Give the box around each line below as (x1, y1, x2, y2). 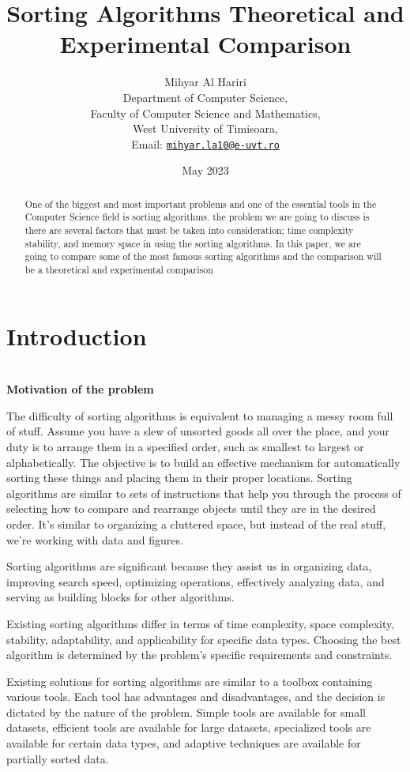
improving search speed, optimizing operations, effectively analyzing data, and (6, 573, 385, 589)
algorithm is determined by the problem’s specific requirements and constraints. (6, 646, 393, 663)
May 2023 (182, 162, 229, 179)
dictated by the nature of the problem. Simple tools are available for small (6, 703, 366, 720)
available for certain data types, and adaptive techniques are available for (6, 735, 361, 751)
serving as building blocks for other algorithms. (6, 589, 235, 605)
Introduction (6, 319, 147, 352)
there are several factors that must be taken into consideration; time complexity (24, 224, 354, 237)
